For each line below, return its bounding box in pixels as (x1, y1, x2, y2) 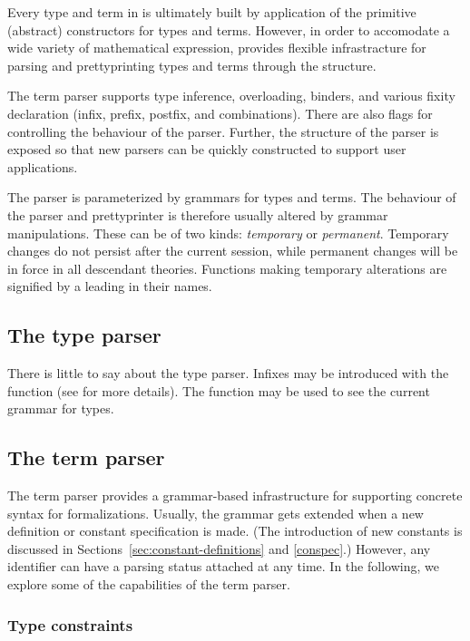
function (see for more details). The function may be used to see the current (7, 381, 430, 400)
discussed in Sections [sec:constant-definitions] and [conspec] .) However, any (7, 539, 431, 558)
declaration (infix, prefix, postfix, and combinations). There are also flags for (7, 103, 433, 122)
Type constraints (7, 613, 133, 636)
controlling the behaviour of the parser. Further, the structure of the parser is (7, 121, 439, 141)
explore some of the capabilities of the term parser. (7, 575, 290, 594)
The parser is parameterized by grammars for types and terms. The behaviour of (7, 188, 456, 207)
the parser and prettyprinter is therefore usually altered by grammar (7, 205, 388, 224)
